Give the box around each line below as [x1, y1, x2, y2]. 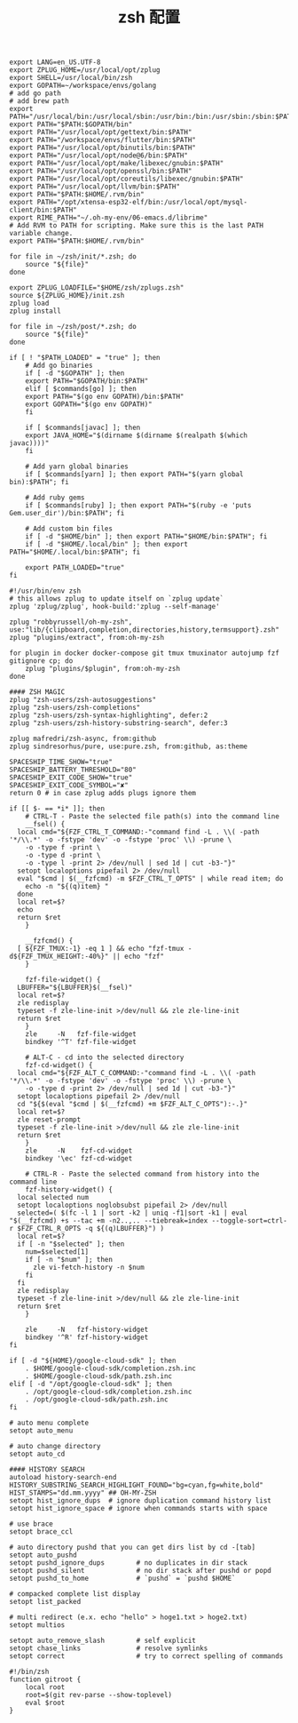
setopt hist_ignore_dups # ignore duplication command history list [9, 1496, 272, 1505]
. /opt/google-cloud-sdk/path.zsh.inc [25, 1395, 169, 1404]
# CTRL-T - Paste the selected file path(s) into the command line [25, 812, 279, 821]
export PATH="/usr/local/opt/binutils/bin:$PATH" [9, 143, 197, 153]
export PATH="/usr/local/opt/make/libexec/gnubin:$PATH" [9, 159, 224, 168]
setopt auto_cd [9, 1449, 66, 1459]
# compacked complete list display [9, 1590, 141, 1599]
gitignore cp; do [9, 657, 74, 666]
